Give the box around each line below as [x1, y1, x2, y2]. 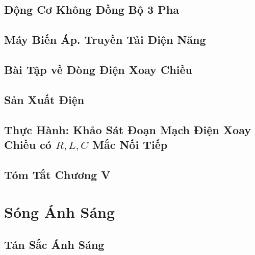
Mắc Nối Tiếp [92, 136, 168, 152]
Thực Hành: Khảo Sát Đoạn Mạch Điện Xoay [4, 121, 251, 137]
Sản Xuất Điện [4, 91, 85, 107]
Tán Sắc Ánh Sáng [4, 236, 105, 252]
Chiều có [4, 136, 52, 152]
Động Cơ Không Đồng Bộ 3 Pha [4, 2, 179, 17]
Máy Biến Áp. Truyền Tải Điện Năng [4, 32, 206, 47]
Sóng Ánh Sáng [4, 201, 115, 222]
